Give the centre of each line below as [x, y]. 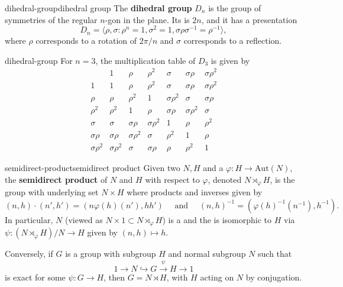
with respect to [172, 179]
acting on [217, 277]
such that [275, 254]
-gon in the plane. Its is [147, 19]
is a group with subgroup [111, 254]
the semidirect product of [56, 179]
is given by [230, 60]
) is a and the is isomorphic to [217, 219]
